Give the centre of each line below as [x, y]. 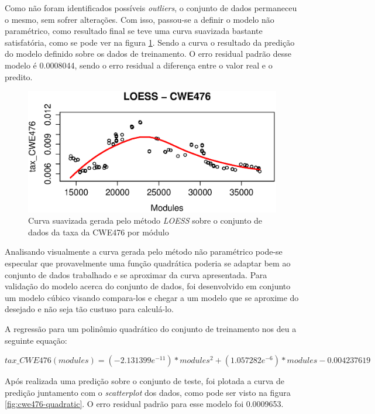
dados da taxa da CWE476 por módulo [99, 232]
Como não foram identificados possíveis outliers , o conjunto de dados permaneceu [151, 8]
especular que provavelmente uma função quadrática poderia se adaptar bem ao [148, 263]
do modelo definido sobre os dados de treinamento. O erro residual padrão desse [148, 54]
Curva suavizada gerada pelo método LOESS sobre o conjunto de [145, 220]
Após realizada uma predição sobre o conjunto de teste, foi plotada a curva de [145, 381]
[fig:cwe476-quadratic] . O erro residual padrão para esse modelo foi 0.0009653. [144, 404]
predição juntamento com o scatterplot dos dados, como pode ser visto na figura [148, 392]
